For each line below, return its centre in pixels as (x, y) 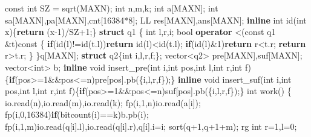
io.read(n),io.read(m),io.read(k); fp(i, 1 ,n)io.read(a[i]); (103, 102)
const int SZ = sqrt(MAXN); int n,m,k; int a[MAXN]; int (112, 8)
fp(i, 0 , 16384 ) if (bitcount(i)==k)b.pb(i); (77, 114)
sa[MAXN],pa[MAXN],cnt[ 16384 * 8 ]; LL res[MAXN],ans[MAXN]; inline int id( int (156, 20)
